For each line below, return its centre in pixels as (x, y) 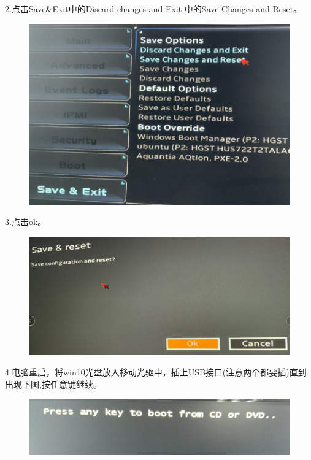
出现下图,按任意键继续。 (53, 384)
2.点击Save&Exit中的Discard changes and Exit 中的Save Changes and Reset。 (154, 9)
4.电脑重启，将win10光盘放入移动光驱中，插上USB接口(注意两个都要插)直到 (156, 372)
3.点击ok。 (26, 222)
